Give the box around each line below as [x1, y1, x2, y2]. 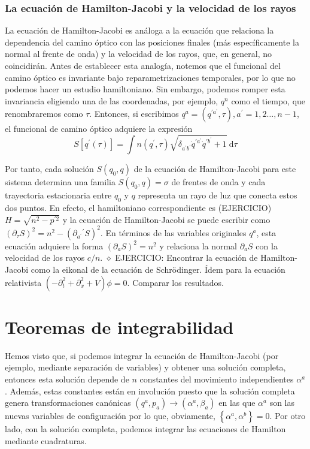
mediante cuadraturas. [5, 434, 87, 447]
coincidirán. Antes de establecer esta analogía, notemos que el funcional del [5, 59, 281, 71]
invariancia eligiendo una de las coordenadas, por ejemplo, [5, 94, 218, 107]
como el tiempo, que [231, 94, 306, 107]
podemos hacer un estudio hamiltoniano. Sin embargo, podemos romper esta [5, 83, 285, 95]
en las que [218, 396, 256, 409]
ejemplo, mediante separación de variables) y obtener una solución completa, [5, 361, 286, 373]
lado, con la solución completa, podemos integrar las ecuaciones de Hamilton [5, 423, 286, 435]
